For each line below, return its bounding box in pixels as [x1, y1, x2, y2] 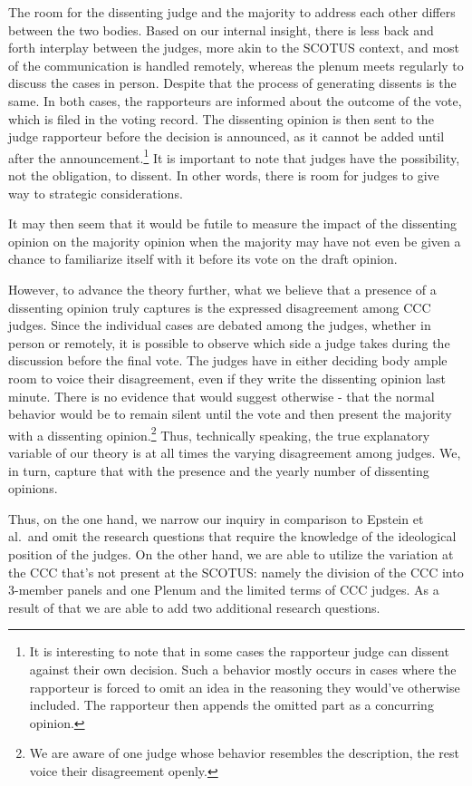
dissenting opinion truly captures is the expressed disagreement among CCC [8, 297, 431, 316]
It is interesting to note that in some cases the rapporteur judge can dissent [29, 642, 449, 661]
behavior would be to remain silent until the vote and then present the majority [8, 404, 452, 423]
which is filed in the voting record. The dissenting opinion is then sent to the [8, 109, 434, 128]
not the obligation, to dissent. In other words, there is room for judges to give [8, 166, 439, 184]
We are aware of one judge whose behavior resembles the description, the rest [29, 743, 460, 762]
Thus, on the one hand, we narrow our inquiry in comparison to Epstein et [8, 509, 424, 528]
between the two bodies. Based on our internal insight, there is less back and [8, 20, 434, 39]
